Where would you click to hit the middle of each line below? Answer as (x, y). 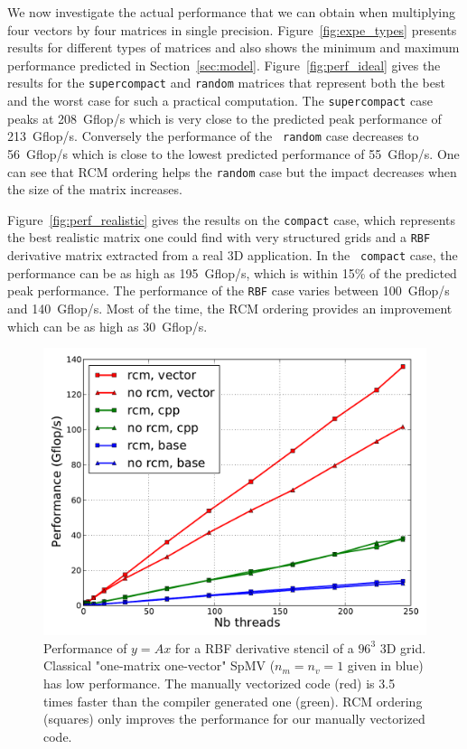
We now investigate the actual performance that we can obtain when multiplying (231, 12)
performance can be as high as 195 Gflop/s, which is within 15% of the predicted (232, 272)
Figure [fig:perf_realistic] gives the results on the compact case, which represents (231, 219)
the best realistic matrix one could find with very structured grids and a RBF (219, 237)
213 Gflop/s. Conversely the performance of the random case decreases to (213, 136)
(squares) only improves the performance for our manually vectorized (234, 719)
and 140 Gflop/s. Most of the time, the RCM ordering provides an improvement (230, 308)
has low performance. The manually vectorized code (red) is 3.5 (219, 683)
